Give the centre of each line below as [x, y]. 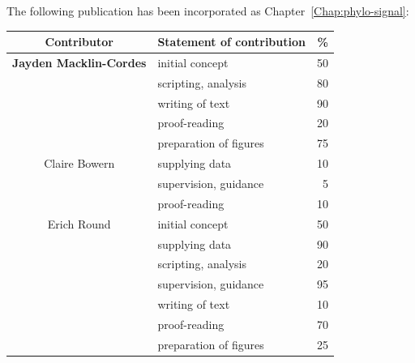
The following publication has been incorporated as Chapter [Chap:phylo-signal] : [208, 11]
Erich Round [79, 223]
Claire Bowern [79, 163]
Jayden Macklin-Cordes [79, 62]
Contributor [79, 42]
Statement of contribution [231, 42]
